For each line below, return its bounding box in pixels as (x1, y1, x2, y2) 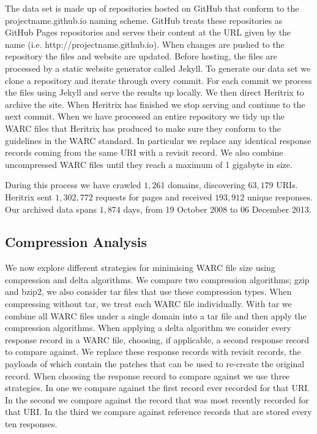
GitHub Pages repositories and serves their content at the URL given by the (5, 26, 291, 39)
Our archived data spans (5, 202, 97, 215)
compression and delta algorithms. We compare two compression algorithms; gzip (5, 273, 310, 286)
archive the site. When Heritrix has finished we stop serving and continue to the (5, 97, 305, 110)
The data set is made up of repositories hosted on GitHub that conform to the (5, 2, 299, 14)
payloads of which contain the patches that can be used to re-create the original (5, 357, 305, 370)
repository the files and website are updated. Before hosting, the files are (5, 50, 277, 63)
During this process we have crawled (5, 178, 141, 191)
